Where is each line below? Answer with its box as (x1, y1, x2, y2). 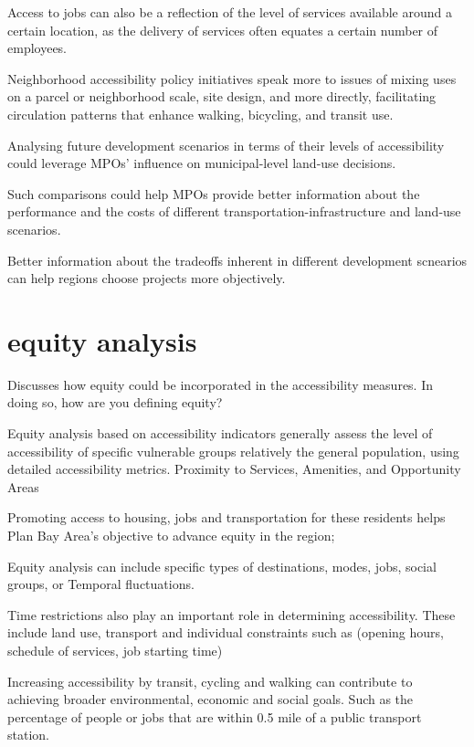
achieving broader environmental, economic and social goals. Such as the (7, 689, 414, 709)
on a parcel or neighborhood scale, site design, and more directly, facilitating (7, 87, 437, 106)
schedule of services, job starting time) (7, 640, 223, 659)
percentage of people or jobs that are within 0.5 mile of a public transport (7, 707, 422, 726)
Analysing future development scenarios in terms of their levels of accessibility (7, 135, 445, 154)
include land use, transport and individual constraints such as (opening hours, (7, 623, 444, 642)
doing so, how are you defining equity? (7, 393, 223, 412)
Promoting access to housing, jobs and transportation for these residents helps (7, 508, 446, 527)
